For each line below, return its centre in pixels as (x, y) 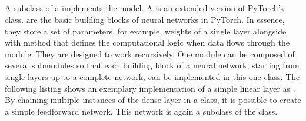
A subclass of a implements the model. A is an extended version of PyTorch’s (144, 8)
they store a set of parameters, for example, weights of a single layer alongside (146, 31)
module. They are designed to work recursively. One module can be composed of (150, 53)
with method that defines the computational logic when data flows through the (147, 42)
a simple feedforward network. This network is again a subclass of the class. (141, 111)
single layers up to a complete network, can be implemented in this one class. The (152, 76)
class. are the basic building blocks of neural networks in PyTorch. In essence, (145, 19)
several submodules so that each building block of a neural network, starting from (152, 65)
